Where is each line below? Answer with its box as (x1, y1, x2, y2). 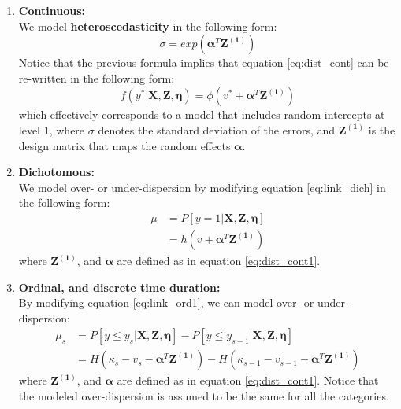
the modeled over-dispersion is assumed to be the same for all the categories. (18, 388, 389, 404)
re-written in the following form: (18, 69, 175, 86)
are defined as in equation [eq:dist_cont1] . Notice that (117, 372, 379, 389)
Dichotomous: (18, 164, 95, 180)
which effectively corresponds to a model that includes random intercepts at (18, 106, 385, 123)
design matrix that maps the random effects (18, 137, 231, 153)
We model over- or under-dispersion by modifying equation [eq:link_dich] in (18, 179, 386, 195)
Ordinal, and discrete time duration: (18, 278, 221, 295)
